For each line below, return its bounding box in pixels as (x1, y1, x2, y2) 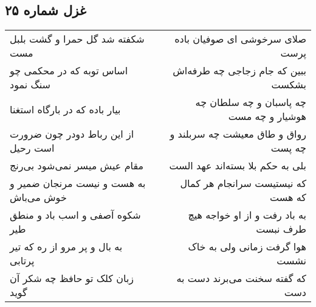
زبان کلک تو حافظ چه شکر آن (10, 271, 134, 286)
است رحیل (10, 141, 55, 155)
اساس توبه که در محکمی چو (10, 63, 128, 78)
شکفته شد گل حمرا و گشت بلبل (10, 32, 145, 46)
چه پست (270, 141, 306, 155)
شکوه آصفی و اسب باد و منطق (10, 208, 141, 222)
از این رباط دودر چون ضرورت (10, 127, 134, 141)
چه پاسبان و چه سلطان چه (195, 95, 306, 110)
